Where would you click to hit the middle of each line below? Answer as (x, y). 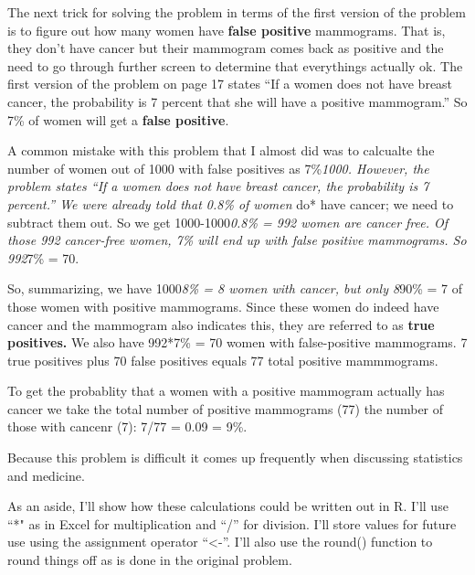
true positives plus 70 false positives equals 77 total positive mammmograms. (223, 360)
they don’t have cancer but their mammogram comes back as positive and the (226, 48)
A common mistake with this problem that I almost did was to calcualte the (221, 150)
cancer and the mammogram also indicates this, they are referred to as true (221, 324)
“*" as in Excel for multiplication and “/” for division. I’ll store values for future (232, 523)
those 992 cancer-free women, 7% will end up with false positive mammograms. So (237, 240)
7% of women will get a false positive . (118, 119)
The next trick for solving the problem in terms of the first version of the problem (237, 12)
